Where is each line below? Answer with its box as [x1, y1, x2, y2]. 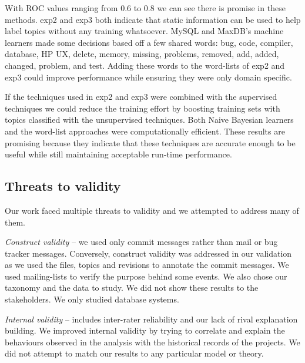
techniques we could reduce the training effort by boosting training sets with [5, 102, 280, 114]
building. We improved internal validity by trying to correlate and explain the [5, 324, 285, 337]
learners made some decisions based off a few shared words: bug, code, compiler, [5, 36, 293, 48]
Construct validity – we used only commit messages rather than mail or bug [5, 236, 278, 248]
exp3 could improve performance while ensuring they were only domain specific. [5, 70, 292, 83]
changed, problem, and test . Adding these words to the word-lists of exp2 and [5, 59, 285, 71]
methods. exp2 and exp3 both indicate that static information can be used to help [5, 13, 301, 25]
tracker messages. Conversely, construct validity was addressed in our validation [5, 247, 292, 259]
